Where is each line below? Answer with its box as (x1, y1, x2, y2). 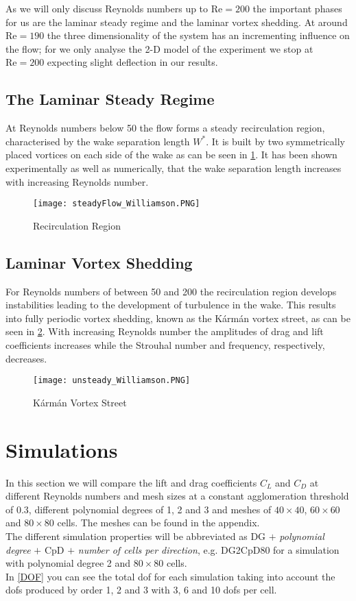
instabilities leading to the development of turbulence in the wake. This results (5, 297, 336, 312)
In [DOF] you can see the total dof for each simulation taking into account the (5, 569, 335, 583)
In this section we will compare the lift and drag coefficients (5, 475, 257, 489)
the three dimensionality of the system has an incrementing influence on (47, 28, 350, 42)
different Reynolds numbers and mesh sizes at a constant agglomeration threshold (5, 489, 349, 503)
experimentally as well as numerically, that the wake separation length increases (5, 160, 342, 175)
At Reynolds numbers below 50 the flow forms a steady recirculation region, (5, 121, 325, 135)
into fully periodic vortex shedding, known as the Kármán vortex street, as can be (5, 310, 351, 325)
